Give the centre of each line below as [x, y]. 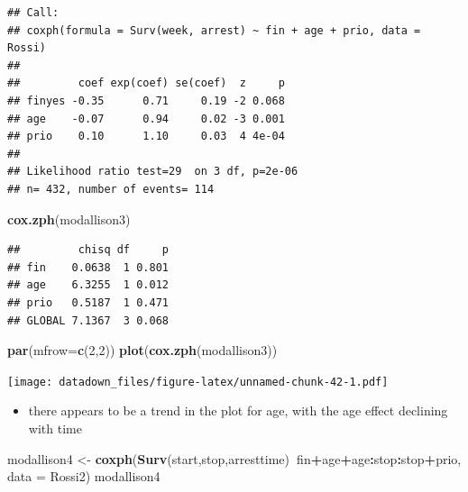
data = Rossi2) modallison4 [84, 476]
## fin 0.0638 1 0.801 [88, 267]
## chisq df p [88, 250]
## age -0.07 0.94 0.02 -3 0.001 [146, 118]
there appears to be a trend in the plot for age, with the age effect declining [238, 410]
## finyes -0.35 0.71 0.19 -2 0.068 [146, 100]
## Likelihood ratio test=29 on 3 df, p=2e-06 [153, 172]
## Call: [33, 13]
